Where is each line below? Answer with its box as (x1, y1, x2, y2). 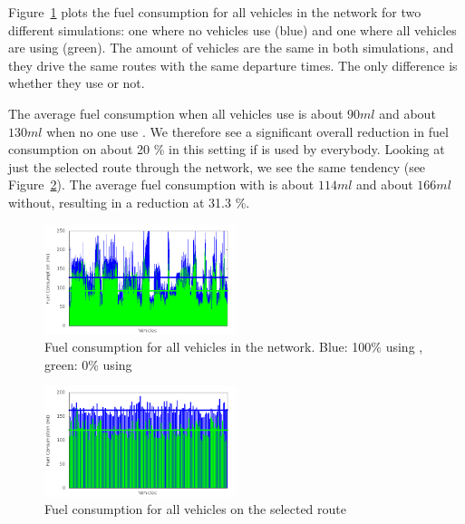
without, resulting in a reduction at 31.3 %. (8, 192, 250, 211)
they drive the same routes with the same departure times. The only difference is (8, 55, 458, 74)
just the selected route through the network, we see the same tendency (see (8, 157, 426, 176)
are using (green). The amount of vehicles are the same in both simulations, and (8, 38, 454, 57)
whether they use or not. (8, 73, 145, 92)
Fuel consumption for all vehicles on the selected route (44, 500, 346, 519)
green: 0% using (44, 354, 132, 374)
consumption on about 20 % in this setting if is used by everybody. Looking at (8, 140, 445, 159)
